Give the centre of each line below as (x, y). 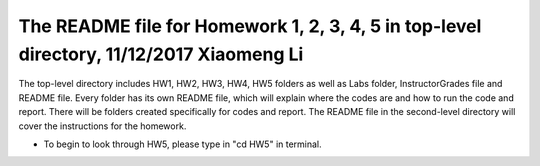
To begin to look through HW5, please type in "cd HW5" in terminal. (182, 144)
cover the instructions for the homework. (102, 126)
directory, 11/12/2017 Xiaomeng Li (161, 54)
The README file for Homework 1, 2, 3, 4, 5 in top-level (250, 26)
